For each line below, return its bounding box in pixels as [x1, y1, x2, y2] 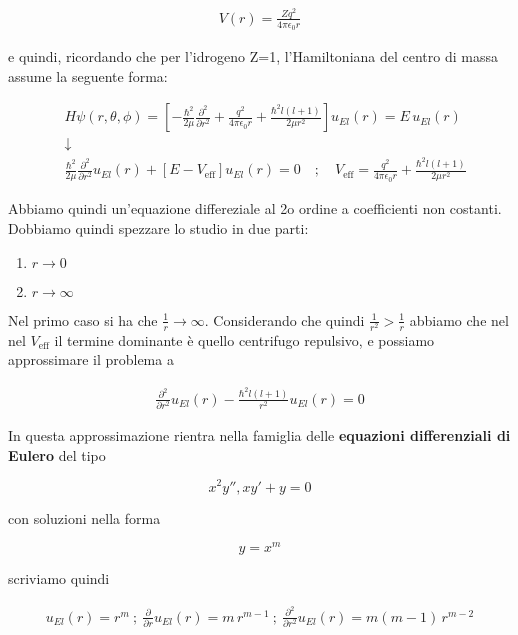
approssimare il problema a [8, 349, 174, 370]
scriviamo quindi [8, 568, 110, 589]
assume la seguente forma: [8, 65, 168, 86]
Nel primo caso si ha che [8, 309, 158, 330]
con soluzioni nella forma [8, 507, 161, 528]
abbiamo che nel [409, 309, 509, 330]
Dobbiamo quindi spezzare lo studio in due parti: [8, 218, 309, 239]
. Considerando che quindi [204, 309, 365, 330]
